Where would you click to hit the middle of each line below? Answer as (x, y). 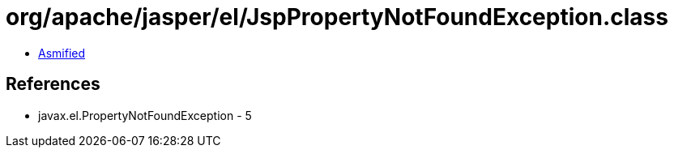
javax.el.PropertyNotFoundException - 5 (145, 115)
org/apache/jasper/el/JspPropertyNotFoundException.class (337, 17)
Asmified (62, 53)
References (53, 84)
